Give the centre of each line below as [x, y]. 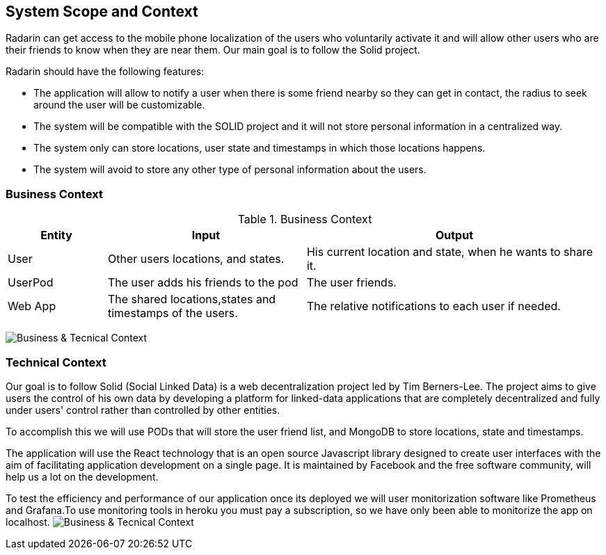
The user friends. [351, 283]
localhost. [28, 522]
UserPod [31, 283]
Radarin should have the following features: [105, 72]
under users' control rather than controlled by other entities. [143, 410]
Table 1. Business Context [305, 219]
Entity [56, 235]
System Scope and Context [102, 11]
